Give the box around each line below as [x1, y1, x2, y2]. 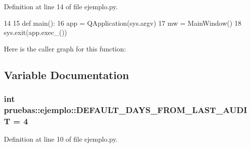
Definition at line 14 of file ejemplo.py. [4, 1, 118, 11]
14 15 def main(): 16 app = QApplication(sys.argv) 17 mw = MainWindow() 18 [4, 17, 242, 28]
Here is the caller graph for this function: [4, 43, 126, 53]
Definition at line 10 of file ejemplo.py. [4, 134, 118, 144]
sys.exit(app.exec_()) [4, 27, 67, 37]
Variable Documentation [4, 67, 129, 82]
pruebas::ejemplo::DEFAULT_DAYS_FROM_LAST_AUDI [4, 104, 247, 115]
